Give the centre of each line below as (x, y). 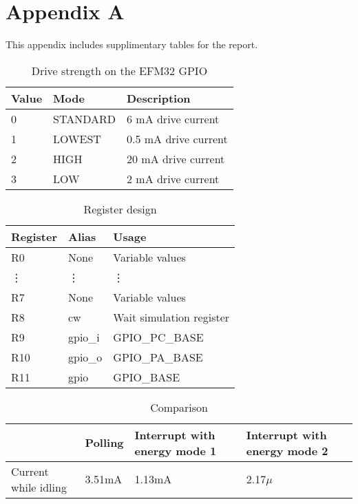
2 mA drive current (173, 178)
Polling (104, 443)
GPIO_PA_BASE (158, 357)
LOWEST (77, 138)
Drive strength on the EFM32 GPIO (119, 70)
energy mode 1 (176, 450)
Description (158, 98)
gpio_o (85, 357)
